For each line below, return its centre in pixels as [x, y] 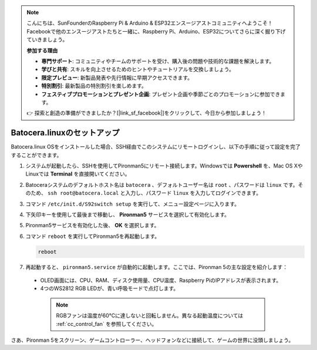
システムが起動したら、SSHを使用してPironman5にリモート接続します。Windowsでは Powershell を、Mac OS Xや [164, 166]
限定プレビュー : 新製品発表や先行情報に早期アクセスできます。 [117, 78]
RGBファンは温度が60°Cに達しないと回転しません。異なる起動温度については [150, 316]
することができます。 [36, 155]
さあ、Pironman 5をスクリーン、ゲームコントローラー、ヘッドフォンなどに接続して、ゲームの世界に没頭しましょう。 [152, 340]
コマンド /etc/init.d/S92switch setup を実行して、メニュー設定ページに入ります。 [133, 204]
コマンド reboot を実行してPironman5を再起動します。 [93, 236]
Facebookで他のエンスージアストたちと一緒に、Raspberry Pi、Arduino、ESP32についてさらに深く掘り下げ [156, 31]
